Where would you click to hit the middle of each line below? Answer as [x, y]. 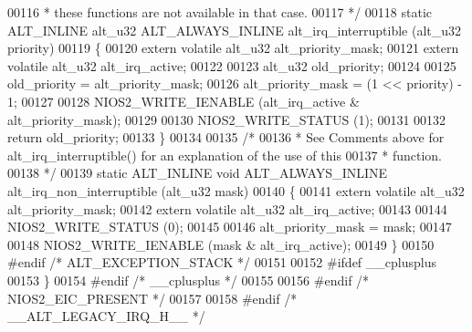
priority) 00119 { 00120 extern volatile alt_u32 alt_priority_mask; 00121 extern [233, 48]
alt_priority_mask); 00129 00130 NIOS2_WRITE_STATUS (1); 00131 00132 [227, 119]
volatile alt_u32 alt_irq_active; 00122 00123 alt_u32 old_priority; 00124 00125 [232, 65]
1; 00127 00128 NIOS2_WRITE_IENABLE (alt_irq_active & [184, 101]
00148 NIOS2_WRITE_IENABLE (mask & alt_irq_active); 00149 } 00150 [221, 244]
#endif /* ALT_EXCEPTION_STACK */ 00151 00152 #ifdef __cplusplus [222, 262]
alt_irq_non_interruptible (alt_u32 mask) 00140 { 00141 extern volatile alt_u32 [236, 190]
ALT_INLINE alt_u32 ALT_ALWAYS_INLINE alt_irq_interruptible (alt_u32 [234, 30]
